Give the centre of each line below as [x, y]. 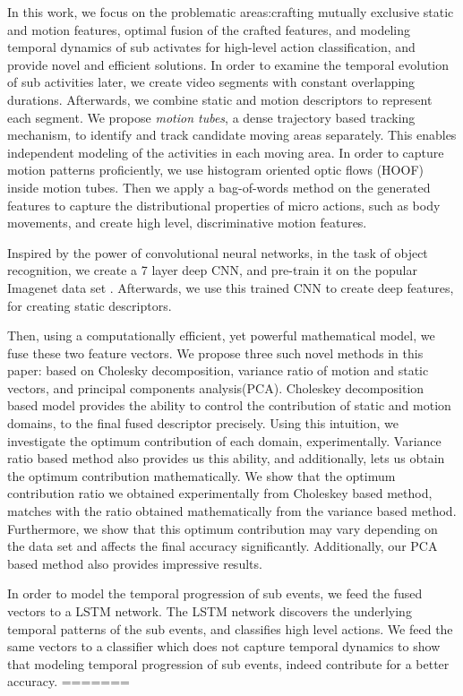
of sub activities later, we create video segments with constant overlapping [211, 82]
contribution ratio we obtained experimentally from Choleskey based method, [220, 493]
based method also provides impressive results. [135, 563]
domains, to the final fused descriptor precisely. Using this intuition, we [203, 423]
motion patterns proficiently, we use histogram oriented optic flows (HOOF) [215, 170]
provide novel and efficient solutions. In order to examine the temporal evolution [228, 64]
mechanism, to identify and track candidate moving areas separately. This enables [232, 135]
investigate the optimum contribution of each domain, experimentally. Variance [224, 440]
